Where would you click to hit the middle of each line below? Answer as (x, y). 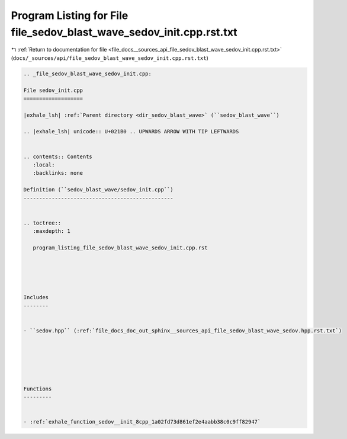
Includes (36, 297)
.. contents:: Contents (58, 156)
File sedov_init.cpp (53, 90)
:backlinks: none (58, 173)
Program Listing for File (70, 15)
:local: (44, 165)
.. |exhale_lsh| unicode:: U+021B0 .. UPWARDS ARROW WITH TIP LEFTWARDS (131, 132)
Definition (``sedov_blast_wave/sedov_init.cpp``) (99, 190)
